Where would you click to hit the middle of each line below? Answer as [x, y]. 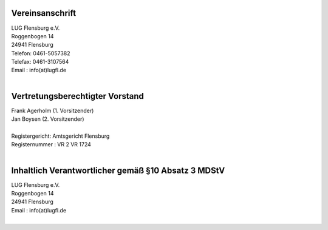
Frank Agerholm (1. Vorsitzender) [53, 110]
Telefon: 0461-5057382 [41, 53]
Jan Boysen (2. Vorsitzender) [48, 119]
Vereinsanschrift [43, 13]
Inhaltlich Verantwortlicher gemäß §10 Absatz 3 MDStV [118, 170]
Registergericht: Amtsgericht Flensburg [60, 136]
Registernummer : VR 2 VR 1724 [51, 144]
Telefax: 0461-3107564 [40, 62]
